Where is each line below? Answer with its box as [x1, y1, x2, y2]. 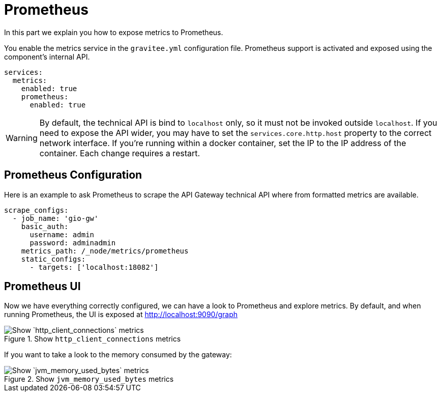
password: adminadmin [30, 238, 116, 247]
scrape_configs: [4, 206, 69, 214]
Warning [6, 132, 38, 143]
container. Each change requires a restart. [39, 148, 200, 158]
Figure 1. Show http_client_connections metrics [4, 334, 181, 344]
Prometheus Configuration [4, 168, 142, 182]
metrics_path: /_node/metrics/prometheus [21, 246, 189, 255]
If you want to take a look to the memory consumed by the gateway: [4, 350, 232, 359]
